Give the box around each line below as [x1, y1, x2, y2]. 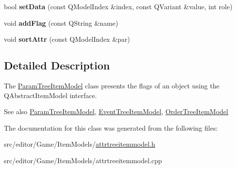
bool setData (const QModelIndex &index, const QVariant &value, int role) [4, 1, 233, 11]
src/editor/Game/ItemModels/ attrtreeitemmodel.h [4, 139, 155, 149]
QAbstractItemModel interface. [4, 90, 97, 100]
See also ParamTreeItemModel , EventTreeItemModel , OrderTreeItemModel [4, 106, 228, 117]
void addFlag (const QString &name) [4, 17, 118, 28]
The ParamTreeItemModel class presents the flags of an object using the [4, 80, 219, 90]
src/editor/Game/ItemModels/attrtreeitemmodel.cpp [4, 155, 162, 165]
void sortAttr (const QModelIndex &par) [4, 34, 130, 44]
